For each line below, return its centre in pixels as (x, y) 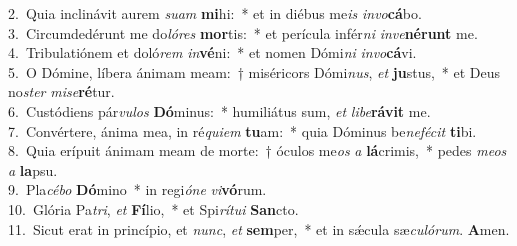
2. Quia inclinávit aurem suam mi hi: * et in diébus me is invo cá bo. (215, 13)
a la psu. (33, 169)
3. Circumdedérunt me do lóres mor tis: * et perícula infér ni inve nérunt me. (243, 32)
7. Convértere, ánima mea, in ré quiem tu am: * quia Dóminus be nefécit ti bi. (242, 130)
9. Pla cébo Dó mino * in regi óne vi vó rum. (137, 189)
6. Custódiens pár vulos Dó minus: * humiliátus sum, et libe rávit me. (219, 110)
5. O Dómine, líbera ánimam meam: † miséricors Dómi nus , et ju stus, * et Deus (254, 71)
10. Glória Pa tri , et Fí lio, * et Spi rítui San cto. (153, 208)
